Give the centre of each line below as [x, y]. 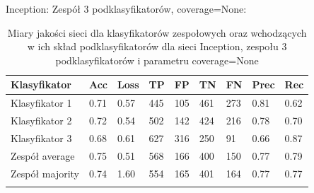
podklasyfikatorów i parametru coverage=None [157, 60]
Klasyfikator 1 [41, 103]
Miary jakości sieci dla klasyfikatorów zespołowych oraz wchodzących [157, 32]
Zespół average [43, 155]
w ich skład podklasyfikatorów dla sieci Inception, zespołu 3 [157, 46]
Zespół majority [45, 173]
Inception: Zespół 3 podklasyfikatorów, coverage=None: [126, 8]
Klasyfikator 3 [41, 138]
